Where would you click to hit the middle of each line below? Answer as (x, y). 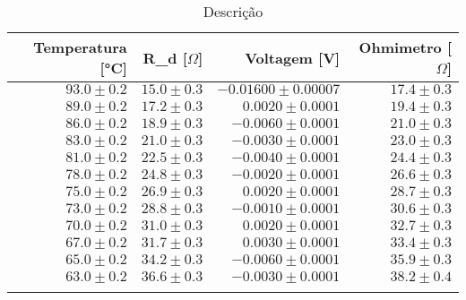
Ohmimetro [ (405, 47)
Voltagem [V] (293, 57)
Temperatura (80, 47)
